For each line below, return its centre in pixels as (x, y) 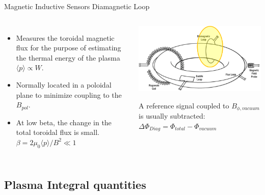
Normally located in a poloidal (64, 84)
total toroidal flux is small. (58, 132)
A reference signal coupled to (184, 105)
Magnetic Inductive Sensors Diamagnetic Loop (77, 6)
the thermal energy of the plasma (68, 57)
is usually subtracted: (172, 116)
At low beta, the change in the (64, 122)
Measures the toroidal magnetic (65, 37)
